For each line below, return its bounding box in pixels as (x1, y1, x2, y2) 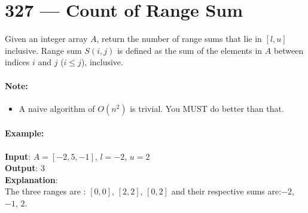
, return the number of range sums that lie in (96, 32, 262, 45)
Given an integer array (5, 32, 88, 45)
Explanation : (5, 173, 58, 185)
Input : (5, 150, 31, 162)
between (273, 44, 304, 56)
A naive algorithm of (19, 102, 95, 114)
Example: (5, 127, 44, 139)
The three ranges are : (5, 185, 86, 197)
